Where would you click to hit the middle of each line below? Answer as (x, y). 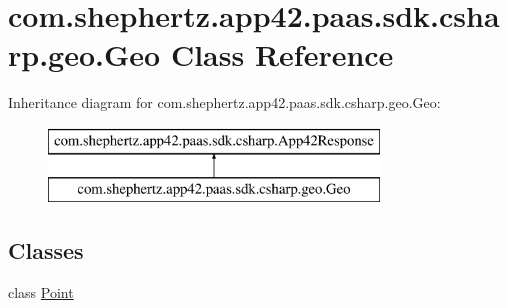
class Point (41, 292)
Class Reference (282, 54)
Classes (46, 250)
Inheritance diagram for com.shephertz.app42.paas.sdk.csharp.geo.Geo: (224, 102)
